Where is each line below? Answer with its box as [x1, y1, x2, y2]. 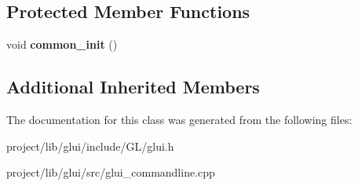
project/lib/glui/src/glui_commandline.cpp [6, 164, 215, 181]
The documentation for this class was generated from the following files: [6, 111, 353, 127]
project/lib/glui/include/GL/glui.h [6, 137, 174, 154]
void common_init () [6, 36, 118, 53]
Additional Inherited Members [6, 75, 260, 99]
